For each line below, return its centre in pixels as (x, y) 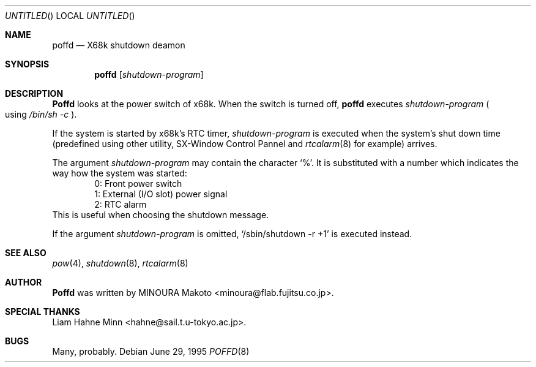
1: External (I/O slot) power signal (161, 194)
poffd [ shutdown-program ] (149, 74)
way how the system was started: (120, 173)
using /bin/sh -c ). (41, 114)
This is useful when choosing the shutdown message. (161, 215)
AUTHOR (24, 282)
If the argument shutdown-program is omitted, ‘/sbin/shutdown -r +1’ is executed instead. (232, 234)
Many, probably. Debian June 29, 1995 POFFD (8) (151, 351)
